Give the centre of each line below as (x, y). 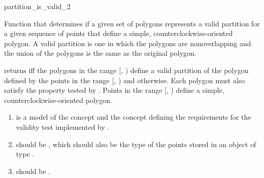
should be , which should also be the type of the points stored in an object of (136, 144)
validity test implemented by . (63, 127)
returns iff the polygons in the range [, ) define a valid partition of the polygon (126, 70)
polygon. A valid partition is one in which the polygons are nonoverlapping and (128, 43)
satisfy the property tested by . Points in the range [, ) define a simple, (114, 90)
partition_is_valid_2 (37, 6)
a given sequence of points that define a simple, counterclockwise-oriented (119, 33)
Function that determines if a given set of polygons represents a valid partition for (132, 23)
